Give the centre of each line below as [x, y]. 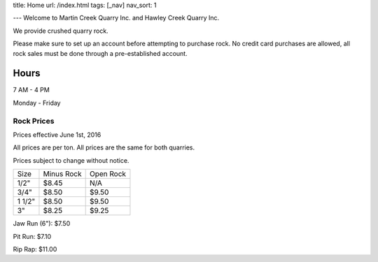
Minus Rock [62, 174]
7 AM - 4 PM [31, 90]
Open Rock [107, 174]
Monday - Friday [37, 103]
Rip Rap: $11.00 [35, 249]
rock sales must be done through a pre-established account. [100, 53]
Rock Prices [34, 121]
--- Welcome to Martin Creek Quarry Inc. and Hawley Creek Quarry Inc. [116, 18]
